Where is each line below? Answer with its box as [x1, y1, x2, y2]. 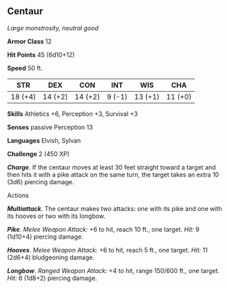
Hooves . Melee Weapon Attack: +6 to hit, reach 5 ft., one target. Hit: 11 [7, 246, 208, 254]
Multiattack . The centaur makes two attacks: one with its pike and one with [7, 204, 222, 212]
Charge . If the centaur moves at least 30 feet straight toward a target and [7, 163, 216, 171]
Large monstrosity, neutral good [7, 23, 99, 32]
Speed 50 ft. [7, 63, 43, 72]
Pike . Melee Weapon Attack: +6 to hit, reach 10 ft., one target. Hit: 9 [7, 225, 200, 233]
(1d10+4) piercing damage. [7, 232, 83, 241]
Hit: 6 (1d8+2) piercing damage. [7, 274, 98, 282]
